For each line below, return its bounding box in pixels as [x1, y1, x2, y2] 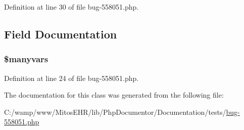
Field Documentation [4, 26, 117, 41]
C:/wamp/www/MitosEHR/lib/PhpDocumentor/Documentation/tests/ [4, 106, 226, 117]
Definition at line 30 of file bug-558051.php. [4, 2, 139, 12]
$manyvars [4, 53, 48, 65]
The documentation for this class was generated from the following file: [4, 90, 224, 100]
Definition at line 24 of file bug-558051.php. [4, 72, 139, 83]
